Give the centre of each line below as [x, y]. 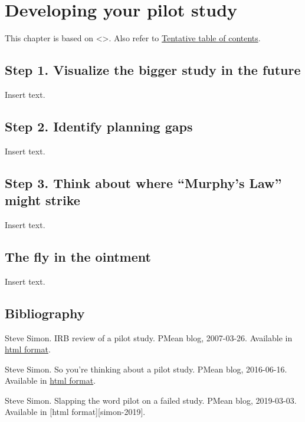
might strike [42, 200]
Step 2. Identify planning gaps [99, 126]
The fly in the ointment [78, 256]
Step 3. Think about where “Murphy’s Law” [143, 182]
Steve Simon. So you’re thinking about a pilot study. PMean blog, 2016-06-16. [146, 369]
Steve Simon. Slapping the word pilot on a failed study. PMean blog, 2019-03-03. [151, 400]
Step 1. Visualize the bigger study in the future [153, 70]
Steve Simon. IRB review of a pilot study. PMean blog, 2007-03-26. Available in [149, 337]
